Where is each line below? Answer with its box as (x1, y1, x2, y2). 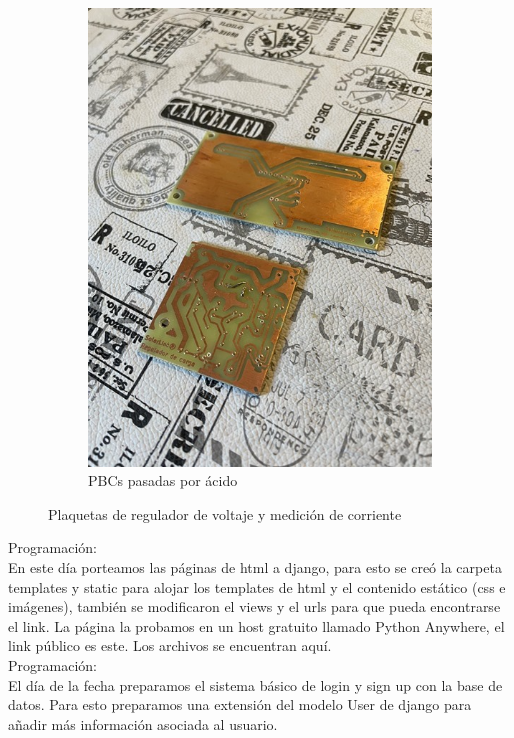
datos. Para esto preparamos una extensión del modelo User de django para (8, 694, 472, 715)
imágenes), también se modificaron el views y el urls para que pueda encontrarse (8, 596, 501, 617)
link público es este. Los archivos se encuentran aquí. (8, 635, 332, 656)
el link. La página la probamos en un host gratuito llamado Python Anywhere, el (8, 615, 505, 636)
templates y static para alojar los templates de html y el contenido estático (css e (8, 576, 506, 597)
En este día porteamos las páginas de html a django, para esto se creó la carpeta (8, 557, 502, 578)
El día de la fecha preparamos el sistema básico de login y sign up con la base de (8, 674, 503, 695)
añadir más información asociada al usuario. (8, 713, 278, 734)
